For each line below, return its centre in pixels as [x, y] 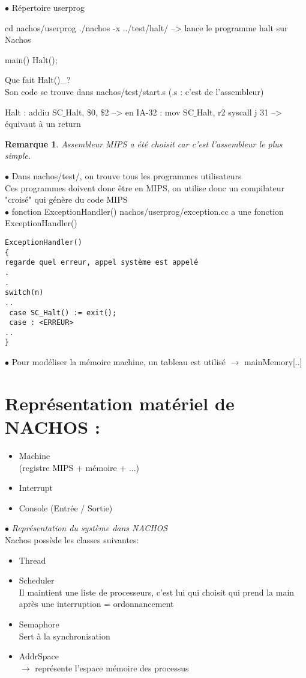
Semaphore [39, 624]
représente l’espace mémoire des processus [112, 667]
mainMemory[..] [273, 362]
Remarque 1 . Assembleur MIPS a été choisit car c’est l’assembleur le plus [144, 143]
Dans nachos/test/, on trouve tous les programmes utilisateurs [127, 175]
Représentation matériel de [120, 403]
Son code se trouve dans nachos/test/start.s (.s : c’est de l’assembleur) [134, 91]
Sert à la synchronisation [64, 636]
